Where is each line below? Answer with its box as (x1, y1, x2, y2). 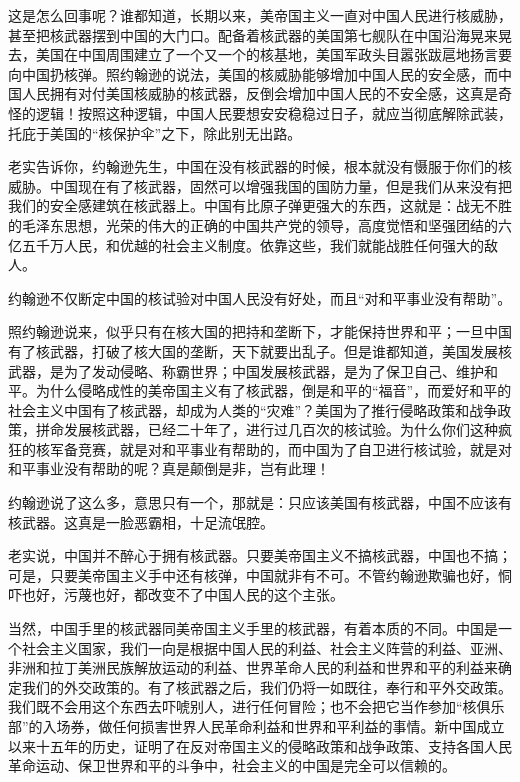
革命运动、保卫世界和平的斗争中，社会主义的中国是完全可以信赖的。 (8, 755, 456, 776)
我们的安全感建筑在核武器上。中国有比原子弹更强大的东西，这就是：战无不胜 (8, 195, 512, 216)
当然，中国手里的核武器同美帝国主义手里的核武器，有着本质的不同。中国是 (8, 618, 498, 639)
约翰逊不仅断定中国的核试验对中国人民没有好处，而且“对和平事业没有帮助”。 (8, 287, 512, 308)
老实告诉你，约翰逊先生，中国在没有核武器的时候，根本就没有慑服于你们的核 (8, 156, 512, 177)
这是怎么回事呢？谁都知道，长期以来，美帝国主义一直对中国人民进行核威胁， (8, 5, 512, 25)
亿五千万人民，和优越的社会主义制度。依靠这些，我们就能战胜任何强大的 (8, 234, 484, 255)
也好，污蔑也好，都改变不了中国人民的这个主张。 (21, 584, 344, 605)
